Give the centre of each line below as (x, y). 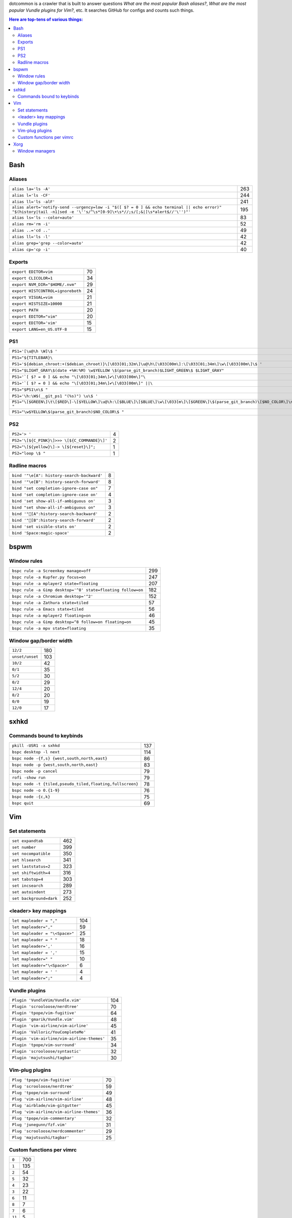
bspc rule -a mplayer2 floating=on (51, 616)
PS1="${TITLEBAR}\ (32, 358)
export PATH (25, 310)
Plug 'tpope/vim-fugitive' (42, 1080)
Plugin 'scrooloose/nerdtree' (45, 1007)
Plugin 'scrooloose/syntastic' (46, 1052)
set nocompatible (31, 853)
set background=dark (35, 898)
